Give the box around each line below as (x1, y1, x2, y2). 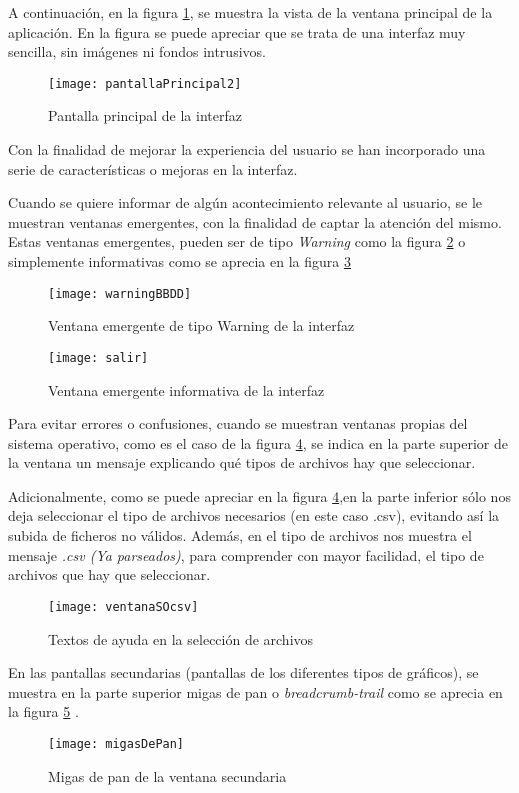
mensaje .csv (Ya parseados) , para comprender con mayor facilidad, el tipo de (8, 544, 484, 565)
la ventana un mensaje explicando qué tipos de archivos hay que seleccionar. (8, 452, 476, 473)
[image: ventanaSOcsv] (48, 599, 199, 614)
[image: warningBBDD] (48, 286, 192, 301)
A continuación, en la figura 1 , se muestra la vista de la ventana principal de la (8, 2, 493, 22)
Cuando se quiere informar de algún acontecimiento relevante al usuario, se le (8, 192, 483, 213)
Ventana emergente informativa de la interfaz (48, 379, 325, 400)
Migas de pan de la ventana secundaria (48, 765, 287, 786)
